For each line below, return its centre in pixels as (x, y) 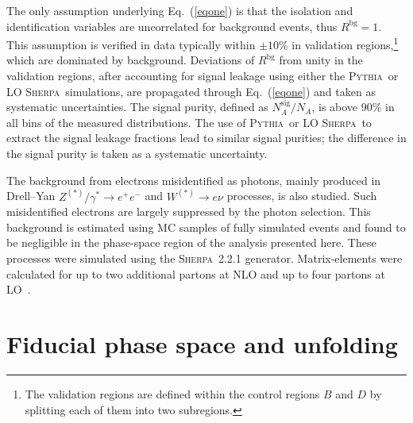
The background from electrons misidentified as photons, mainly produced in (194, 180)
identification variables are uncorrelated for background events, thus (172, 26)
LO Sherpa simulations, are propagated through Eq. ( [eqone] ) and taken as (191, 91)
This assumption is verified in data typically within (131, 44)
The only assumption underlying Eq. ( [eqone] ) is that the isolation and (180, 10)
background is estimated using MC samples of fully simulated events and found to (206, 227)
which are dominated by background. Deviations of (131, 60)
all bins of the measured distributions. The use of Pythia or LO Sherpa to (189, 122)
